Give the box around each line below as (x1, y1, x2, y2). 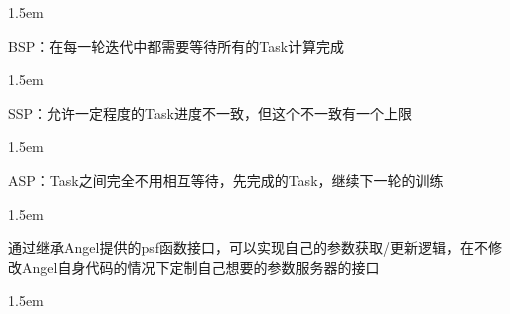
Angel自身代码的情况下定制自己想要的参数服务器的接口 (21, 256, 380, 277)
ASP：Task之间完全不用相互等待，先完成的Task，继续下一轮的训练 (8, 169, 444, 190)
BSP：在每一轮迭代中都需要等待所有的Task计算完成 (8, 35, 345, 56)
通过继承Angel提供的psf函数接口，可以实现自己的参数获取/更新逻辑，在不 (8, 237, 488, 258)
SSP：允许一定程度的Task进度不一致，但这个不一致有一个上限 (8, 102, 412, 123)
